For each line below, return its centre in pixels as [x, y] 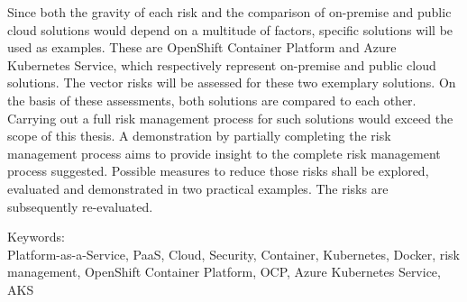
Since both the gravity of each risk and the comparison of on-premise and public [229, 12]
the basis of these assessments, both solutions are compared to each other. [212, 100]
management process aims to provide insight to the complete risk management [224, 153]
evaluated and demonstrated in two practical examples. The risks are [198, 188]
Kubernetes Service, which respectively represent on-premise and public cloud [222, 64]
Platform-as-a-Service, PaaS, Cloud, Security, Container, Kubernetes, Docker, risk [234, 254]
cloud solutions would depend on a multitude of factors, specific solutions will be [230, 29]
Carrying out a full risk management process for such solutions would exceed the [230, 118]
